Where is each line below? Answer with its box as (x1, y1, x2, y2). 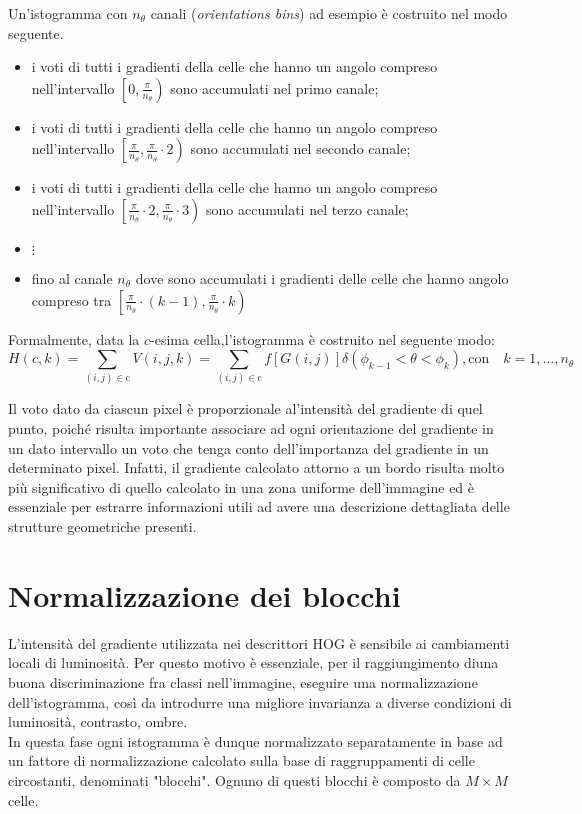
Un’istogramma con (8, 3, 128, 23)
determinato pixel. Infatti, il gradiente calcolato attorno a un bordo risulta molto (8, 457, 505, 478)
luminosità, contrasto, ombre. (8, 711, 188, 732)
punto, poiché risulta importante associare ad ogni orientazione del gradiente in (8, 418, 494, 439)
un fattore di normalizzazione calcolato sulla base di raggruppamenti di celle (8, 750, 475, 771)
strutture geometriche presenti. (8, 516, 197, 537)
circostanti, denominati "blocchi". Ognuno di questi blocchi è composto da (8, 769, 461, 790)
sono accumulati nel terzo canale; (206, 198, 409, 219)
